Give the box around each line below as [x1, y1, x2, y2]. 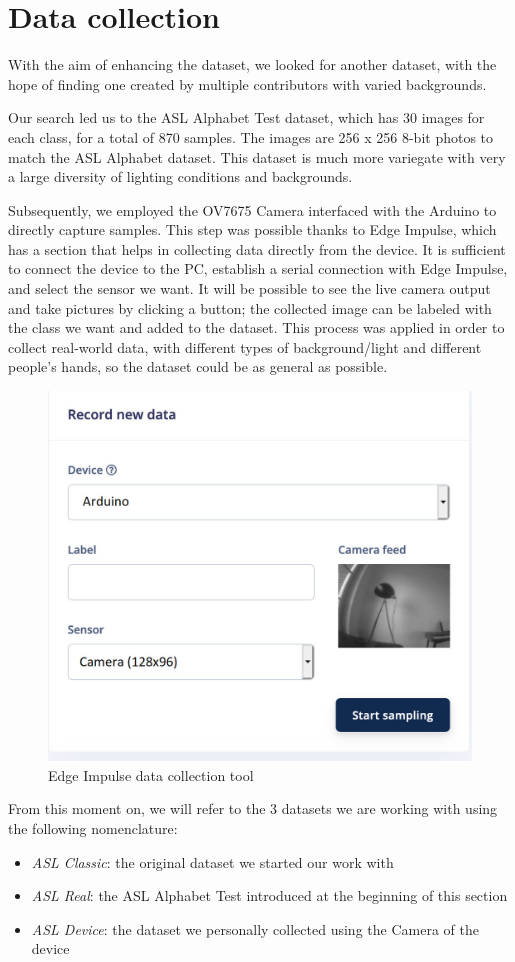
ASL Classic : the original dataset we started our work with [31, 851, 394, 872]
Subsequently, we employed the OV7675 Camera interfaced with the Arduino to [8, 199, 497, 220]
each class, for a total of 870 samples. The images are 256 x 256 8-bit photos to [8, 126, 494, 147]
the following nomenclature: [8, 817, 178, 838]
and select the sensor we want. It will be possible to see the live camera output [8, 278, 491, 299]
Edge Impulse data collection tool [48, 764, 254, 785]
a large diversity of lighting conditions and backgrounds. [8, 166, 353, 187]
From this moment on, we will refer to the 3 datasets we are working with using [8, 798, 498, 819]
